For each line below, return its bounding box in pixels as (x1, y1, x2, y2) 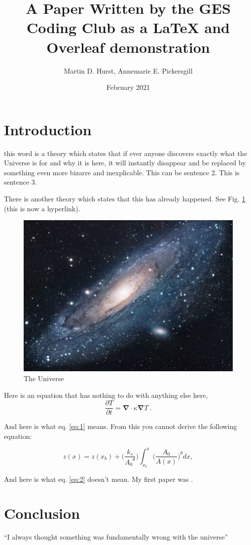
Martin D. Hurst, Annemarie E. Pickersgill (64, 65, 193, 76)
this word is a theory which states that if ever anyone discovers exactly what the (4, 148, 247, 158)
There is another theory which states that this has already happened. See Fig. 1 (4, 194, 246, 203)
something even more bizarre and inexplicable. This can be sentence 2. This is (4, 167, 240, 177)
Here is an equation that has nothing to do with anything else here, (4, 389, 208, 400)
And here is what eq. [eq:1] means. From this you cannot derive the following (4, 421, 237, 431)
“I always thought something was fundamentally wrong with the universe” (4, 531, 228, 542)
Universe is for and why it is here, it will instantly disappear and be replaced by (4, 157, 246, 168)
